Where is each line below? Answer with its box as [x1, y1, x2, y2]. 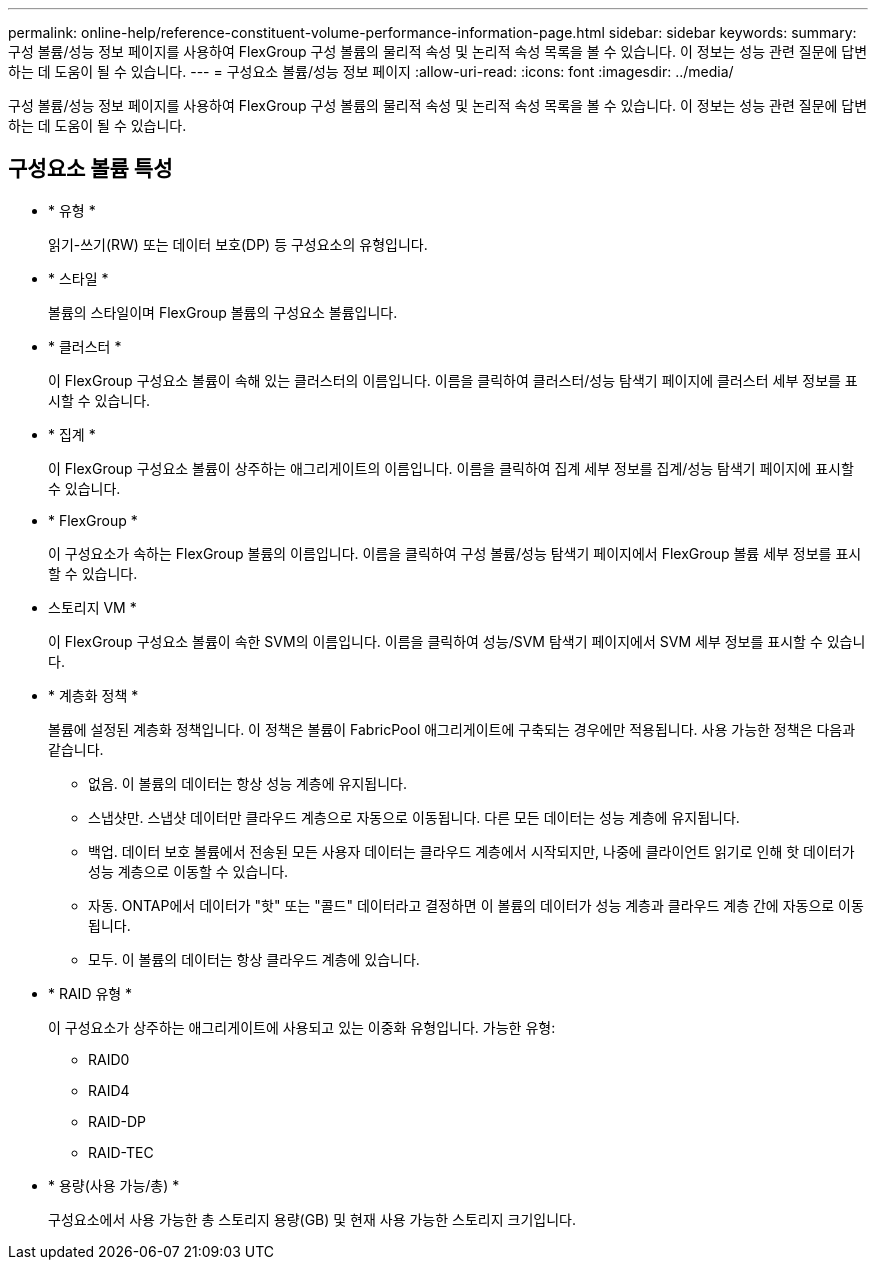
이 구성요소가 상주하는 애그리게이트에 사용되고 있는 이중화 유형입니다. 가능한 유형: [48, 1018, 556, 1036]
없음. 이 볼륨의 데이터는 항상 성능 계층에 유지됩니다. [88, 774, 407, 792]
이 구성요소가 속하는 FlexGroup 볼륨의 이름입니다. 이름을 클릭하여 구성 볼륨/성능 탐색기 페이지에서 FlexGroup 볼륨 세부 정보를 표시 [48, 544, 862, 562]
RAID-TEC [88, 1143, 154, 1161]
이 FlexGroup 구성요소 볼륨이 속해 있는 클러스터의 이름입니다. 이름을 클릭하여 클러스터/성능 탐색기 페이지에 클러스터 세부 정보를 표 [48, 371, 858, 389]
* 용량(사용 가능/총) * [48, 1176, 180, 1194]
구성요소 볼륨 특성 [8, 156, 173, 182]
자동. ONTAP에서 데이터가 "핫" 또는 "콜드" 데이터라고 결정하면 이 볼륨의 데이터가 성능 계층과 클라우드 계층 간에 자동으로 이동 [88, 896, 864, 914]
